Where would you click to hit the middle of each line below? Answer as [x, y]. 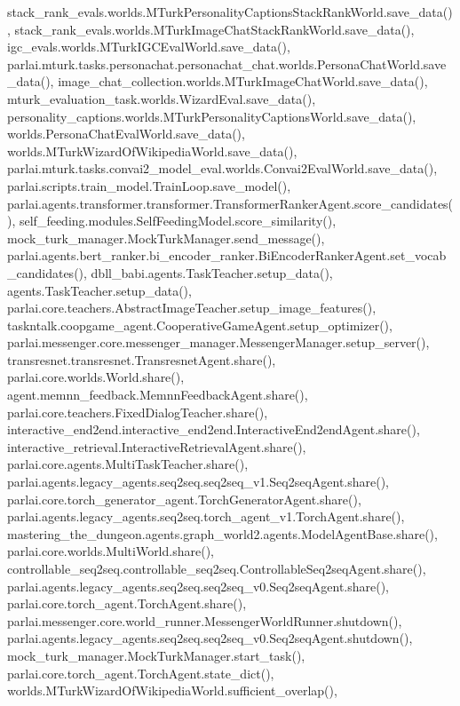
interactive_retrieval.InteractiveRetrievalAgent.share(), [157, 446]
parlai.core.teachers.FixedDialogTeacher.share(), [138, 412]
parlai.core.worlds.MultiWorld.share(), [111, 551]
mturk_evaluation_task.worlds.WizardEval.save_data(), [162, 98]
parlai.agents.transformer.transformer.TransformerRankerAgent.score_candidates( [230, 203]
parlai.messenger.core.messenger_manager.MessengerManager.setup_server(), [218, 342]
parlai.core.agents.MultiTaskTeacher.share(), [128, 464]
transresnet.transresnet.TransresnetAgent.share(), [142, 359]
